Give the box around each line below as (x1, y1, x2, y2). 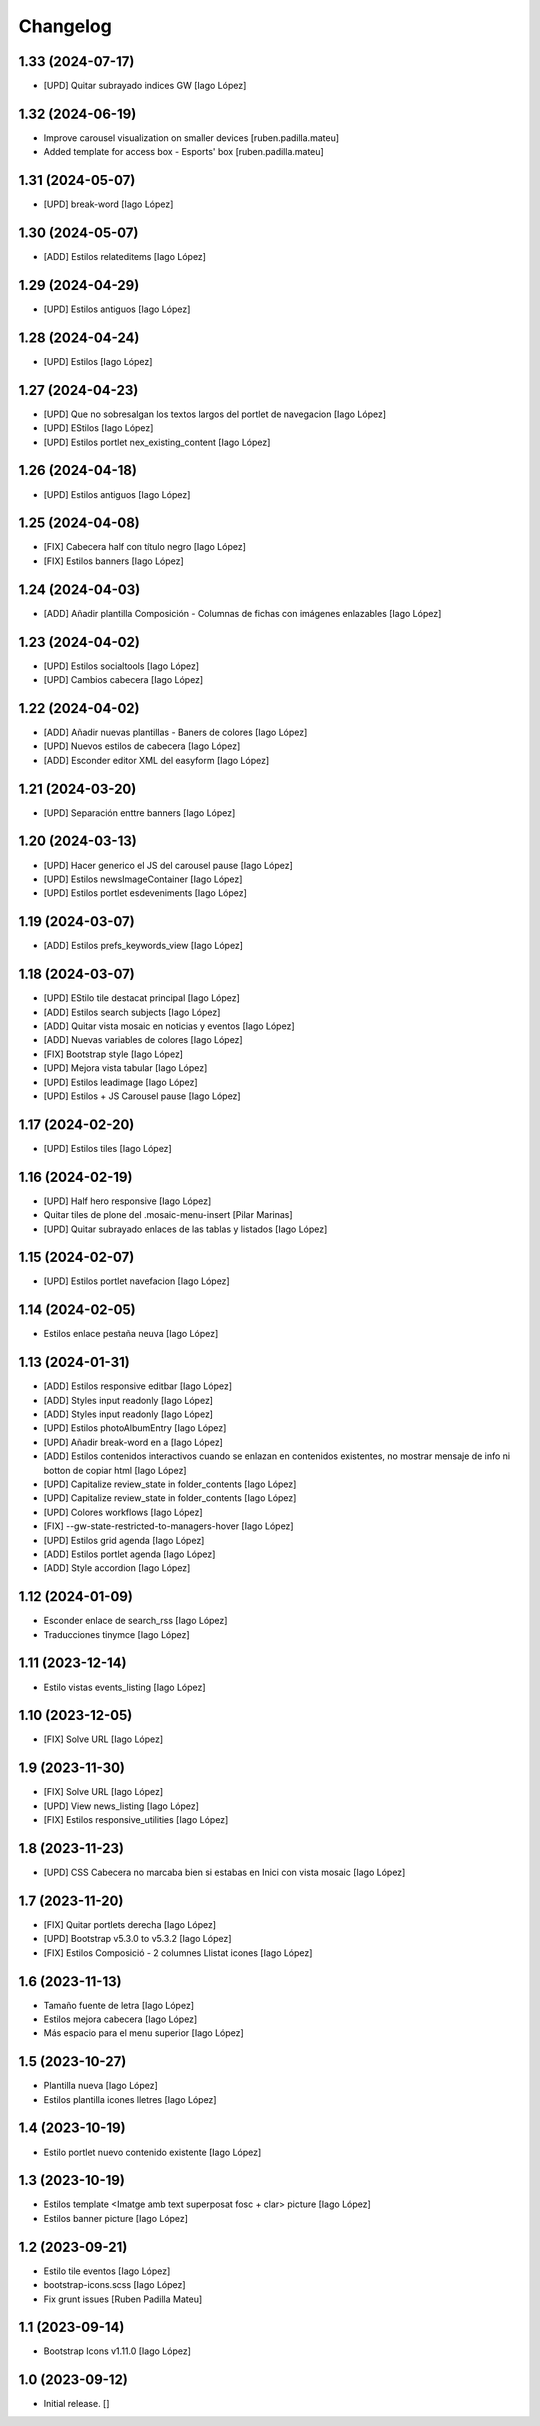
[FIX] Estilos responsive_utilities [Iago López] (43, 1814, 229, 1826)
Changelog (18, 15, 112, 37)
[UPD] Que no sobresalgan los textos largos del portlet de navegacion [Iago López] (43, 408, 387, 420)
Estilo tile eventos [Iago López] (43, 2265, 171, 2277)
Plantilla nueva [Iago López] (43, 2080, 159, 2092)
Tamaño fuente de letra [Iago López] (43, 1999, 195, 2011)
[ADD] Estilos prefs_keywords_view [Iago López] (43, 940, 244, 952)
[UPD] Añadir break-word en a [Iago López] (43, 1436, 224, 1448)
